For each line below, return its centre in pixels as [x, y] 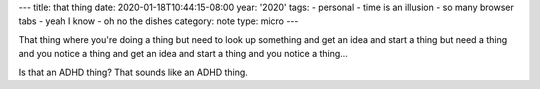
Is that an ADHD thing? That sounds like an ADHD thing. [133, 72]
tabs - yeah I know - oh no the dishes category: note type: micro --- [158, 21]
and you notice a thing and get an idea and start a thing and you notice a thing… [183, 54]
